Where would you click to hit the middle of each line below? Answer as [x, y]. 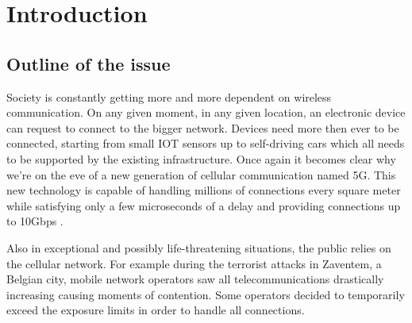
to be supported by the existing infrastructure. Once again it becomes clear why [201, 158]
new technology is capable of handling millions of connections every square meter [204, 190]
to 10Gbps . [35, 221]
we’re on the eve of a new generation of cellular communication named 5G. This [201, 174]
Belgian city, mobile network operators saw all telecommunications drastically [195, 279]
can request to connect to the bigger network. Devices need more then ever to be [203, 127]
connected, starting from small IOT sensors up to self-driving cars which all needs [206, 143]
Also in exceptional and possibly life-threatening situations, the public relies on [199, 247]
